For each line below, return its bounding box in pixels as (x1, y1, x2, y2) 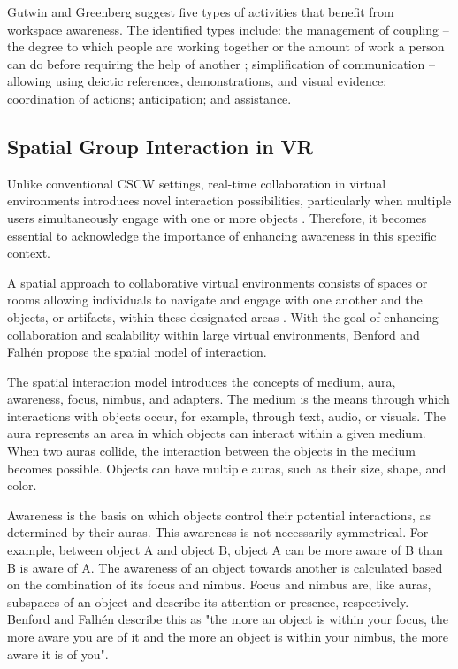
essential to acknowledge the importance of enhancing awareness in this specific (7, 226, 437, 244)
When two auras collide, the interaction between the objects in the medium (7, 442, 416, 460)
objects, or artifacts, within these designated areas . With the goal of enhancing (7, 307, 439, 326)
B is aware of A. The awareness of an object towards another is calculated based (7, 557, 443, 576)
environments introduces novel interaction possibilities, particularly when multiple (7, 191, 452, 210)
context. (7, 243, 50, 262)
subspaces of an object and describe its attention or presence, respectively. (7, 592, 409, 611)
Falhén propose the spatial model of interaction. (7, 342, 267, 361)
